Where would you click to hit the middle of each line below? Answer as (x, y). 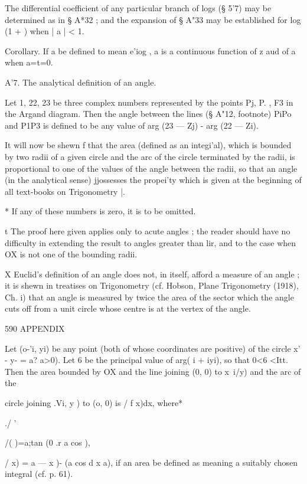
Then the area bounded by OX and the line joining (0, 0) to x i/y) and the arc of (153, 371)
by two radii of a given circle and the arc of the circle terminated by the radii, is (150, 156)
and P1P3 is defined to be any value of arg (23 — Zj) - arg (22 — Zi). (132, 125)
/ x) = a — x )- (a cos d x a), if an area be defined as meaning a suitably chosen (151, 462)
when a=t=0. (29, 62)
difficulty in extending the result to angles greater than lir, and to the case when (151, 242)
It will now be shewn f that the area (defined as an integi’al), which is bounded (148, 145)
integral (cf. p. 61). (39, 474)
